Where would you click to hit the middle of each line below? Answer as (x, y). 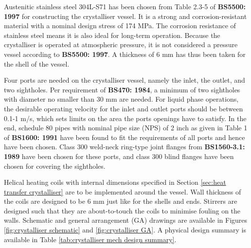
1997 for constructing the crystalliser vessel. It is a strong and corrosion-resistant (125, 16)
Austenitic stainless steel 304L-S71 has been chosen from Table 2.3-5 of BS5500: (125, 6)
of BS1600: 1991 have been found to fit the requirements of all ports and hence (125, 137)
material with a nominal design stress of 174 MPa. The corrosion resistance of (120, 26)
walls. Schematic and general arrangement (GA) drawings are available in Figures (126, 220)
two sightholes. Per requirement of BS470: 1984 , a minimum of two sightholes (122, 89)
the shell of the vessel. (37, 63)
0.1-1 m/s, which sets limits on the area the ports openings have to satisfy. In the (125, 118)
